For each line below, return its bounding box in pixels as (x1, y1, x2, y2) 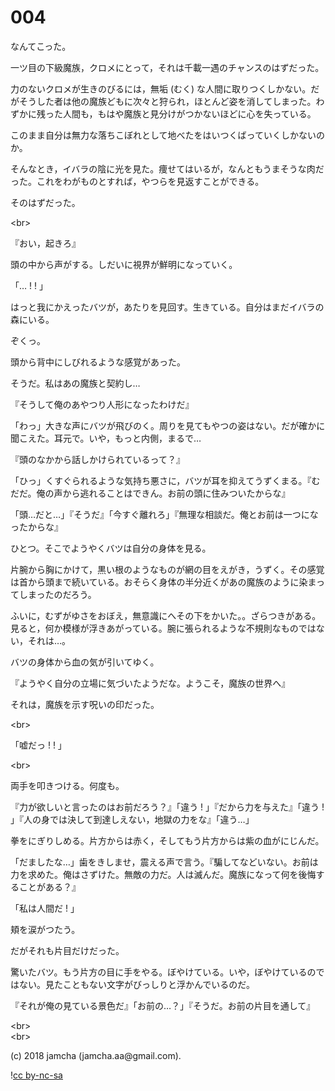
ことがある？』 (18, 881, 81, 893)
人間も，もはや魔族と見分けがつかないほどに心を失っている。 (62, 107, 317, 120)
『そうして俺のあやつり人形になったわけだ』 (10, 398, 195, 410)
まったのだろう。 (27, 588, 97, 600)
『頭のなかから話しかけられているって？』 (10, 453, 185, 465)
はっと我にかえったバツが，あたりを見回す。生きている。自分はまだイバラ (10, 301, 316, 313)
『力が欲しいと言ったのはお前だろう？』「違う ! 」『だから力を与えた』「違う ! (10, 801, 325, 813)
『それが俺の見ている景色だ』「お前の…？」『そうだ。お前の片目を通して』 (10, 999, 316, 1011)
